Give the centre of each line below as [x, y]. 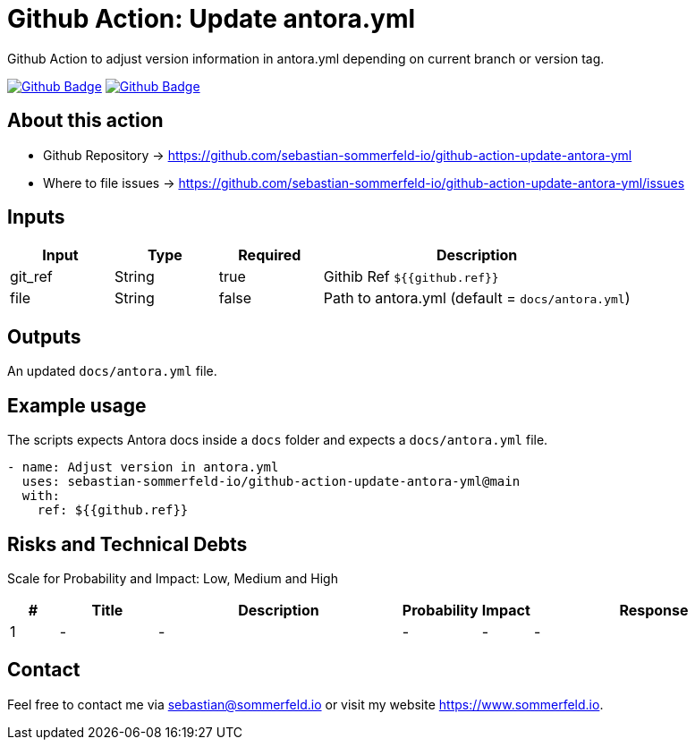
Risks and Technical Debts [127, 544]
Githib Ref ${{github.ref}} [411, 277]
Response [654, 610]
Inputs [36, 217]
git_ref [31, 277]
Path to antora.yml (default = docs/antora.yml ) [477, 298]
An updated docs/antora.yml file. [112, 371]
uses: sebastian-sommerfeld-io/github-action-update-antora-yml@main [271, 482]
